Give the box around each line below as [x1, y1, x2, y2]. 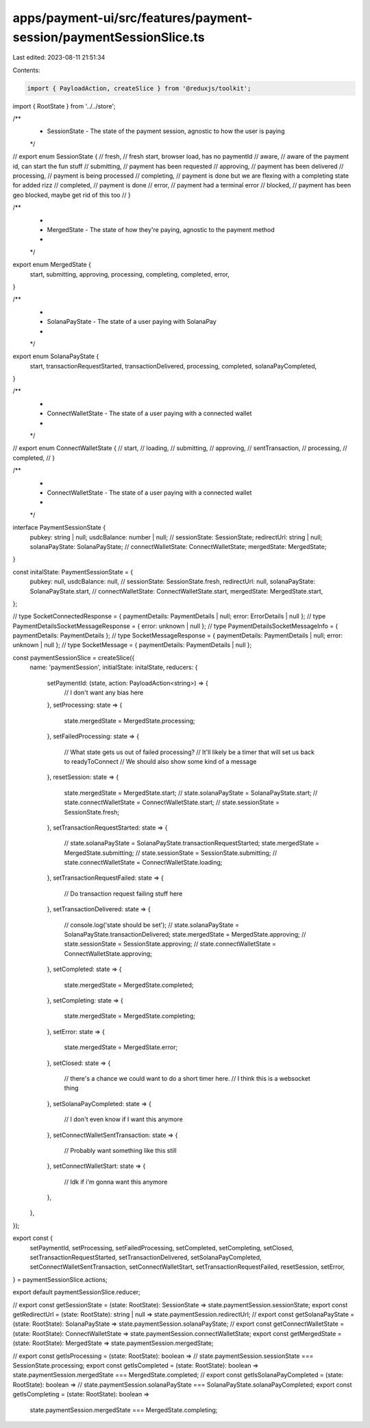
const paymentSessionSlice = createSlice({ [12, 653, 135, 662]
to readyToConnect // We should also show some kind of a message [64, 757, 257, 765]
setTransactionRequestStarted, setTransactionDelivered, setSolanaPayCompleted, [29, 1253, 262, 1262]
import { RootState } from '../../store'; [12, 102, 116, 110]
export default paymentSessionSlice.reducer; [12, 1288, 140, 1296]
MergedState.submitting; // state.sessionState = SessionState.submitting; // [64, 848, 277, 857]
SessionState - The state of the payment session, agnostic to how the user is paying [47, 127, 285, 135]
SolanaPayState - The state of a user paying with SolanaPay [47, 318, 217, 326]
